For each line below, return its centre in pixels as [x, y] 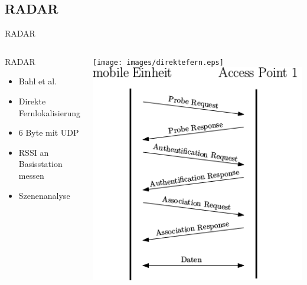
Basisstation [40, 164]
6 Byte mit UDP [49, 132]
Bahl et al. [38, 81]
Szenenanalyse [44, 195]
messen [31, 175]
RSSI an [34, 152]
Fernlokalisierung [50, 112]
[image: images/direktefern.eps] [158, 62]
